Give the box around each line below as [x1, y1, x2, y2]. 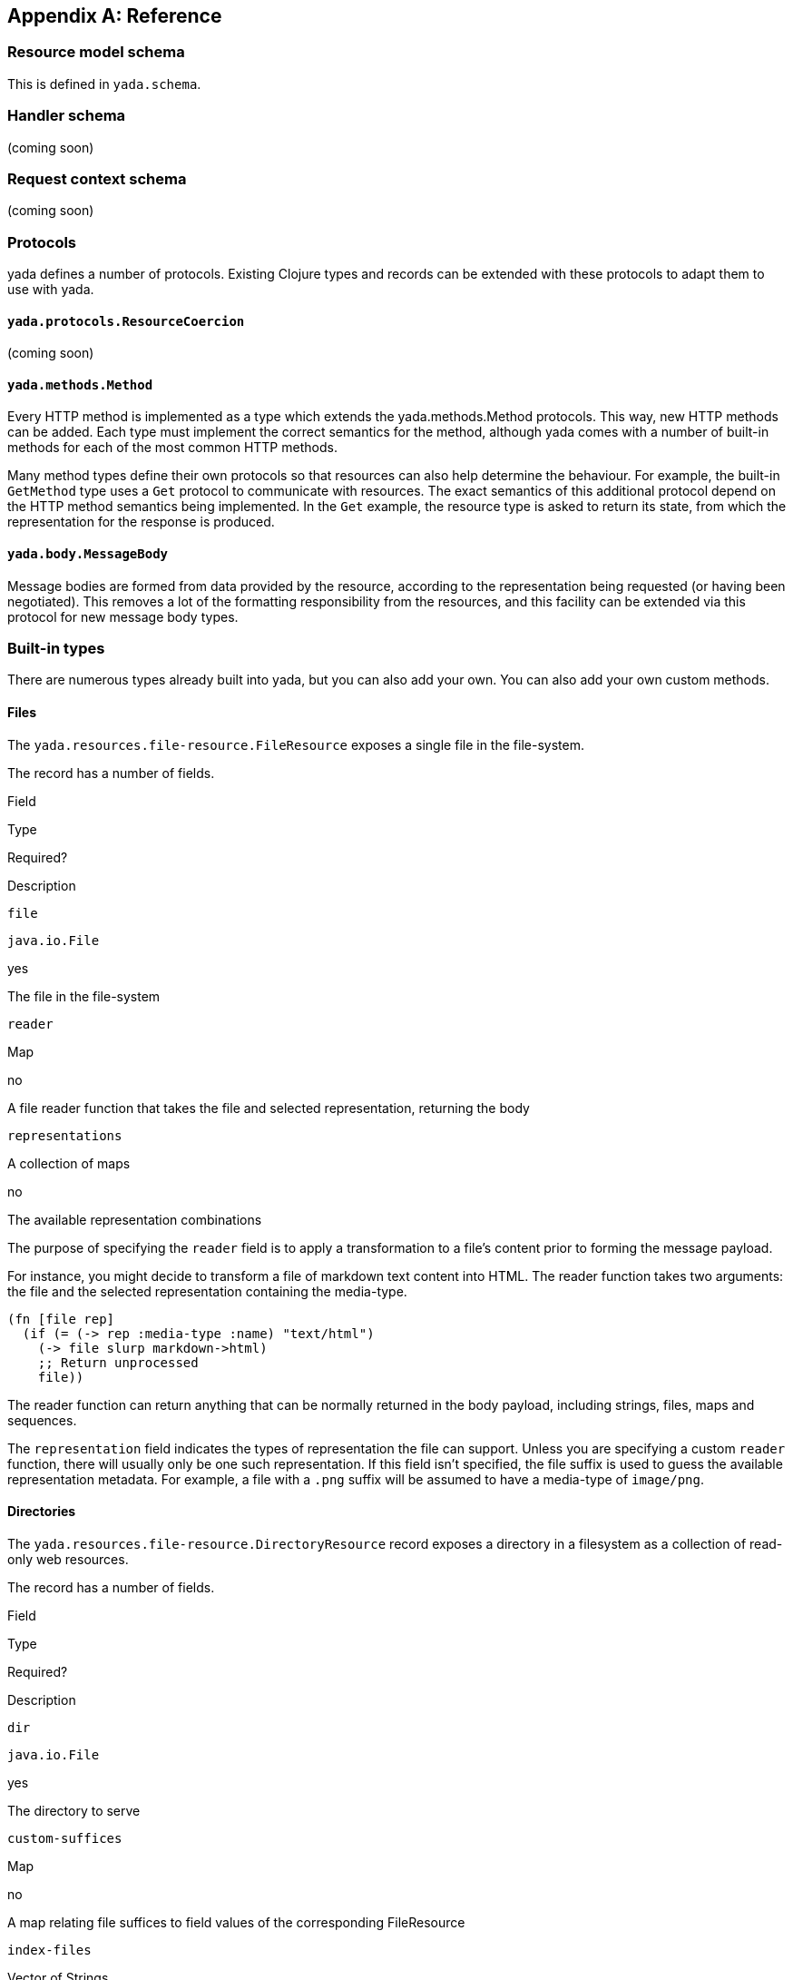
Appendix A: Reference [7, 5, 222, 27]
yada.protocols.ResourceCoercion [7, 313, 245, 329]
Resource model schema [7, 43, 185, 62]
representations [7, 1128, 122, 1143]
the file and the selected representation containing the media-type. [7, 1283, 407, 1299]
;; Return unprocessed [37, 1354, 199, 1370]
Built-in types [7, 639, 105, 658]
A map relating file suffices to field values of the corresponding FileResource [7, 1914, 465, 1930]
